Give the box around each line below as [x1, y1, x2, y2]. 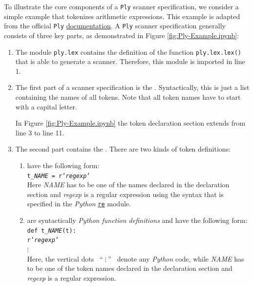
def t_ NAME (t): [27, 227, 76, 234]
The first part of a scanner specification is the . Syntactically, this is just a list [15, 82, 250, 92]
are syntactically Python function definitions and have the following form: [27, 215, 248, 225]
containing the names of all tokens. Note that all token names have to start [15, 91, 241, 102]
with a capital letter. [15, 101, 77, 111]
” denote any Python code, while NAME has [108, 253, 244, 264]
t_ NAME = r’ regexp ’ [27, 172, 90, 179]
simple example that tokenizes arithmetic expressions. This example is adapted [4, 11, 240, 21]
